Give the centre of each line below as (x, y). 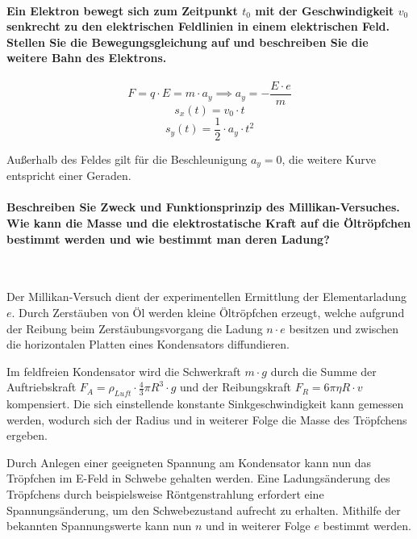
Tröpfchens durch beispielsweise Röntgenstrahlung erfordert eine (165, 494)
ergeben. (27, 435)
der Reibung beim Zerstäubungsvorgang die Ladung (135, 328)
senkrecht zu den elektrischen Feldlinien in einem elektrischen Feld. (198, 26)
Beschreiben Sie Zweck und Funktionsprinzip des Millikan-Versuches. (203, 207)
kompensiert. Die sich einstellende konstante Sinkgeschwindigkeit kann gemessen (205, 404)
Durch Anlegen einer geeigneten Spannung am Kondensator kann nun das (189, 462)
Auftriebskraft (42, 387)
